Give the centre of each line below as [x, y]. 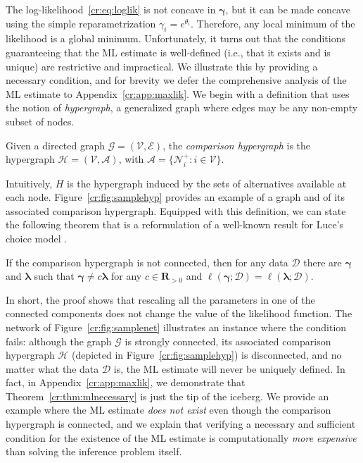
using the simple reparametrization [81, 23]
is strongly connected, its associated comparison [228, 341]
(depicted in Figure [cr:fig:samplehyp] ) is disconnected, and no [206, 355]
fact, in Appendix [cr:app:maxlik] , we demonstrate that [126, 382]
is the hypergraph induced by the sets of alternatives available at [207, 183]
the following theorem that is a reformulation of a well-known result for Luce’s [175, 224]
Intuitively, [29, 183]
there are [323, 262]
